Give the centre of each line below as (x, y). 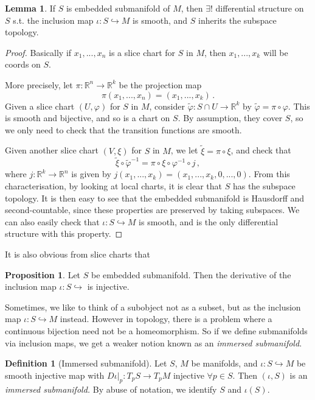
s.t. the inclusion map (53, 20)
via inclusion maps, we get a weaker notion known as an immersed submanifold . (154, 342)
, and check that (261, 150)
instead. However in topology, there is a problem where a (166, 319)
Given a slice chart (40, 106)
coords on (23, 64)
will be (275, 52)
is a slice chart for (142, 52)
